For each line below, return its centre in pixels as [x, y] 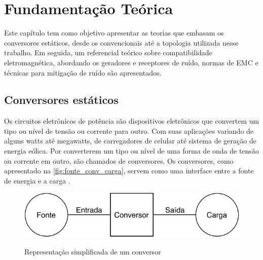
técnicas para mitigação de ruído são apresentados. [83, 72]
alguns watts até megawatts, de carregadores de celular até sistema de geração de [130, 141]
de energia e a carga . [37, 180]
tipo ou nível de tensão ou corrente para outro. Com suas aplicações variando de [129, 131]
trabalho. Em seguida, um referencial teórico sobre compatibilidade [108, 52]
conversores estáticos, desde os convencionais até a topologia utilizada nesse [121, 42]
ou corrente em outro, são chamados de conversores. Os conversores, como [119, 160]
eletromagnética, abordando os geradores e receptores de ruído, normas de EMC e [131, 62]
